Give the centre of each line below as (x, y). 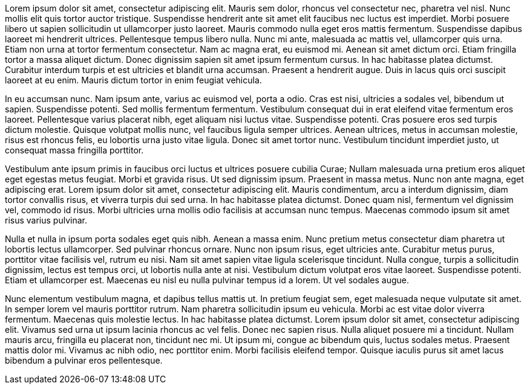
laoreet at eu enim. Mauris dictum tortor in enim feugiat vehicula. (133, 80)
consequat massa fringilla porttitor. (74, 150)
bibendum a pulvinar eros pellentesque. (84, 360)
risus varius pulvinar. (46, 220)
